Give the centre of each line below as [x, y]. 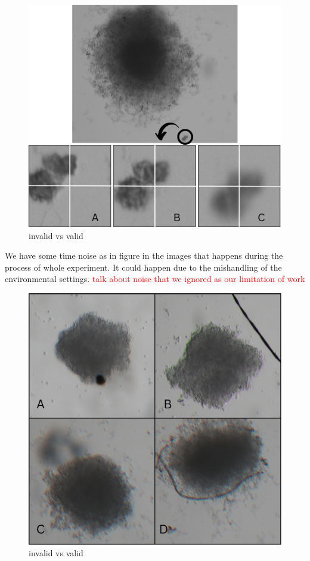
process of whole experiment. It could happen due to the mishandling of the [143, 267]
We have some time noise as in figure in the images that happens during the [144, 255]
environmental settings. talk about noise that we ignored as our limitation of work [155, 279]
